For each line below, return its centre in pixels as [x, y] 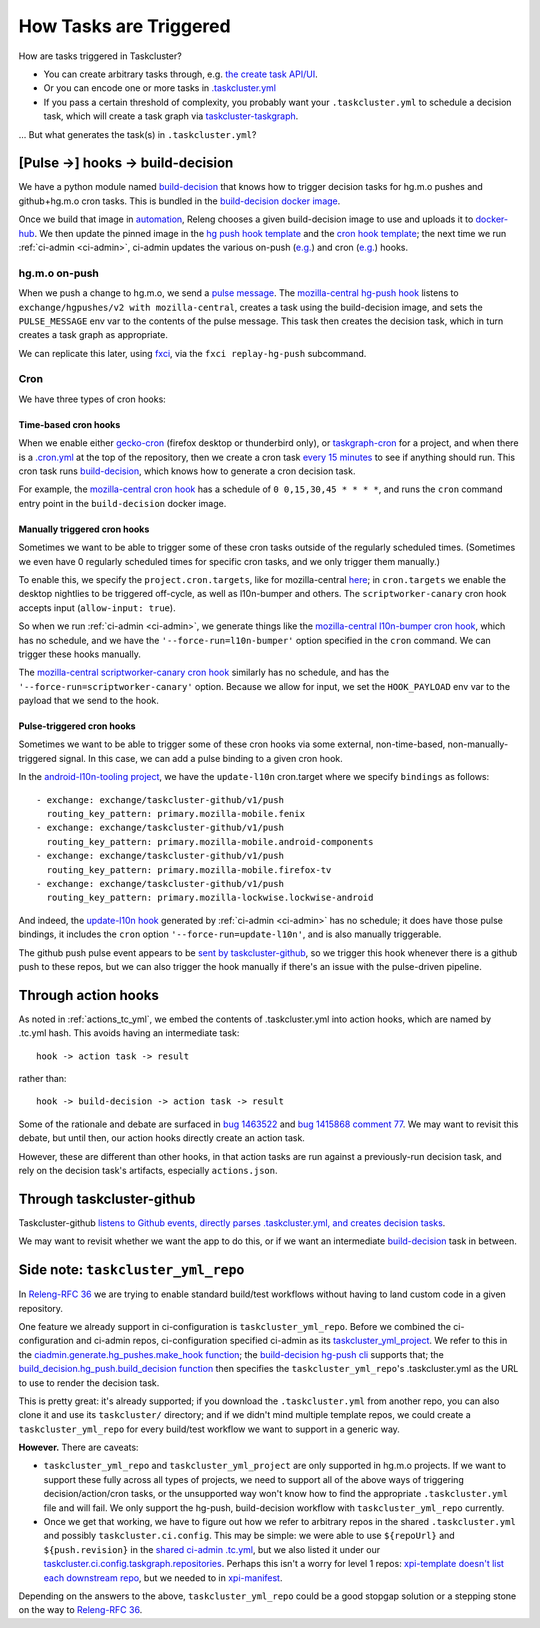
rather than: [42, 1078]
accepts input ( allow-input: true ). [97, 607]
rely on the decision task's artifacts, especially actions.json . [148, 1170]
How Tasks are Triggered [124, 26]
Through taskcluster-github [107, 1198]
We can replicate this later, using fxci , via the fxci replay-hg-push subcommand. [192, 353]
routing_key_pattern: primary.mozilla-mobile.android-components [210, 841]
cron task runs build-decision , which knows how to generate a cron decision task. [187, 471]
